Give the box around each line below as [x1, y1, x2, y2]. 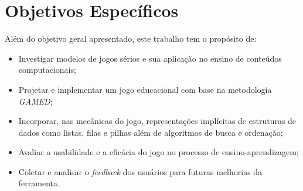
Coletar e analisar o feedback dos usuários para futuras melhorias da [18, 165, 263, 177]
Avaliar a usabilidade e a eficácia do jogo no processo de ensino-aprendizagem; [18, 146, 299, 158]
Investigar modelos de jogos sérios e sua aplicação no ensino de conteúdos [18, 52, 282, 64]
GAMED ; [18, 95, 53, 107]
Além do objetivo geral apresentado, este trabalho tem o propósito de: [5, 32, 257, 45]
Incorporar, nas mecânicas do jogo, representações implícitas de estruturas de [18, 115, 297, 127]
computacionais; [18, 63, 76, 76]
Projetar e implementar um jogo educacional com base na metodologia [18, 83, 272, 95]
